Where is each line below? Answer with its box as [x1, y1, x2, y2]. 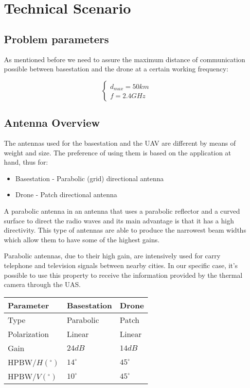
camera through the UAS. [4, 279, 81, 289]
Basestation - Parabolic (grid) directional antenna [15, 173, 164, 183]
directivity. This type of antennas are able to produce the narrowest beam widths [4, 225, 246, 235]
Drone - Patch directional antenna [15, 189, 117, 200]
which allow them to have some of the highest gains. [4, 234, 160, 244]
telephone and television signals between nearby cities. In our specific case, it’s [4, 260, 238, 270]
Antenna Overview [4, 115, 100, 130]
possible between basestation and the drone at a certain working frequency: [4, 64, 229, 74]
